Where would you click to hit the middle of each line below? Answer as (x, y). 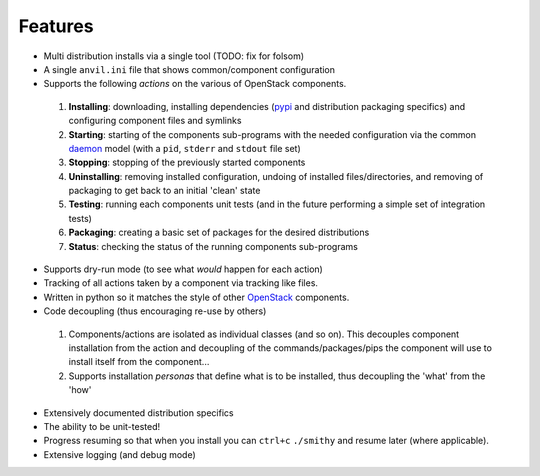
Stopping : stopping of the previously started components (187, 162)
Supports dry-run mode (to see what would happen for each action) (183, 269)
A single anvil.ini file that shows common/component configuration (189, 69)
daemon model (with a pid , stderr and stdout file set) (185, 148)
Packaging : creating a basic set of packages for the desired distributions (219, 232)
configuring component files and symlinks (155, 121)
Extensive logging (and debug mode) (120, 454)
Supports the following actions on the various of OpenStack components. (195, 84)
